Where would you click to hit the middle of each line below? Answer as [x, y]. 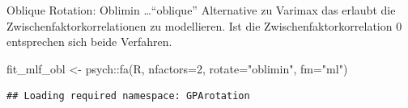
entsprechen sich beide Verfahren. [89, 42]
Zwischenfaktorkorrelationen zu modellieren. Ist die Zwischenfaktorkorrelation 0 [204, 25]
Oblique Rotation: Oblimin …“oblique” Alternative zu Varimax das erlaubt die [201, 10]
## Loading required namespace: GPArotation [128, 96]
